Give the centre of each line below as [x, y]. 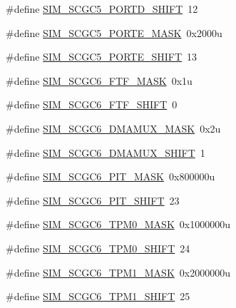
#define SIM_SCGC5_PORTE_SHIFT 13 [102, 57]
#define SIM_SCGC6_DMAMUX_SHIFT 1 [106, 152]
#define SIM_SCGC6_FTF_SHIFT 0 [92, 104]
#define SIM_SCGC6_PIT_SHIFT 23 [93, 200]
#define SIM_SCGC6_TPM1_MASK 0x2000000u [118, 272]
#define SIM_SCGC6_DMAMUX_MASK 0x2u [113, 128]
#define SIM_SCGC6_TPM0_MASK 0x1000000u [118, 224]
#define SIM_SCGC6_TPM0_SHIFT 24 [98, 248]
